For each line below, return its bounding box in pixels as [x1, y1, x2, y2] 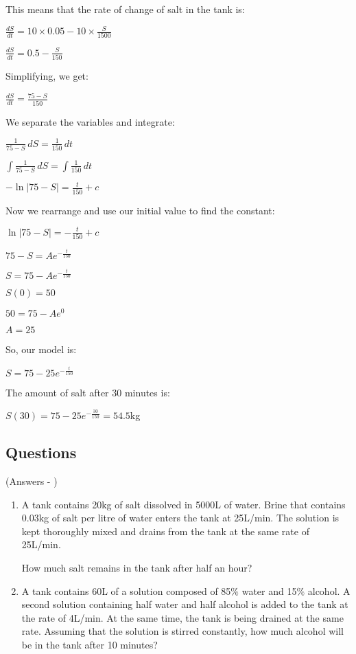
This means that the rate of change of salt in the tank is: [5, 2, 245, 16]
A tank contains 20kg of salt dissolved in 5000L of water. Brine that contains [21, 497, 346, 511]
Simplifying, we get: [5, 69, 88, 83]
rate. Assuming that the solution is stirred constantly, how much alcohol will [21, 624, 344, 638]
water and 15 [241, 583, 297, 598]
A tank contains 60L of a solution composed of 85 [21, 583, 231, 598]
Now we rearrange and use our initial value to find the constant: [5, 203, 275, 217]
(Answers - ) [5, 474, 58, 488]
